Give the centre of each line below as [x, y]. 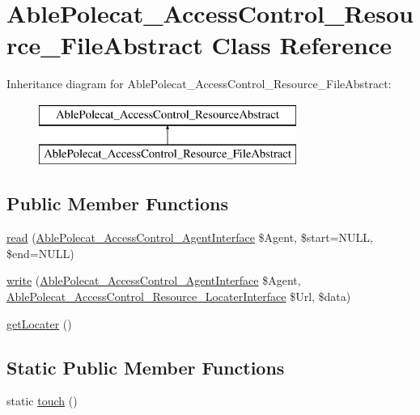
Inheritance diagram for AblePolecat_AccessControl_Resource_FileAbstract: [199, 84]
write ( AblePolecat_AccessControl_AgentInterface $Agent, [154, 280]
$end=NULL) [40, 253]
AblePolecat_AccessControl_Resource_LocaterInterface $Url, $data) [179, 296]
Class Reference [301, 45]
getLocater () [39, 323]
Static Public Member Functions [146, 367]
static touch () [42, 401]
